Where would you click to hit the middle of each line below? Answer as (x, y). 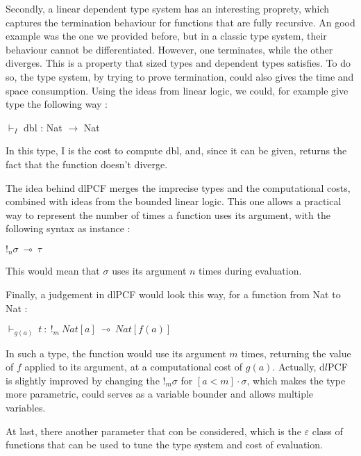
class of (327, 431)
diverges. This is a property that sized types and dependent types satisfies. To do (178, 63)
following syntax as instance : (68, 228)
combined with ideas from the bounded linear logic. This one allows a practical (174, 201)
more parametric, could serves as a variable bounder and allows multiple (160, 394)
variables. (26, 408)
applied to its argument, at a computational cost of (134, 367)
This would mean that (53, 271)
